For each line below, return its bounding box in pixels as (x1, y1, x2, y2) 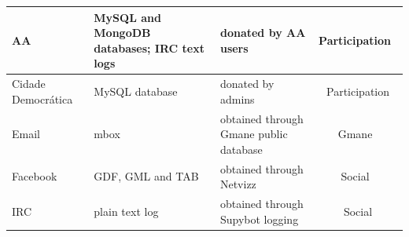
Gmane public (219, 126, 288, 142)
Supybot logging (219, 210, 299, 227)
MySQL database (94, 82, 178, 99)
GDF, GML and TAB (94, 168, 199, 184)
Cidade (12, 75, 46, 92)
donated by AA (219, 24, 306, 41)
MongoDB (94, 24, 151, 41)
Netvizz (219, 176, 256, 192)
